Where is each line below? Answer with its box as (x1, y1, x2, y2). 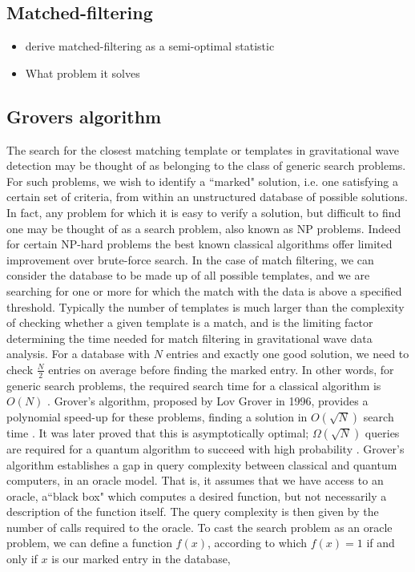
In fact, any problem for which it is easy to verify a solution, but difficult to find (6, 203, 401, 220)
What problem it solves (25, 64, 140, 81)
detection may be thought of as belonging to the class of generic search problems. (6, 157, 406, 174)
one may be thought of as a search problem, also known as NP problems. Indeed (6, 220, 401, 236)
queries (365, 424, 400, 441)
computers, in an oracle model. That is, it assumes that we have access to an (6, 472, 384, 489)
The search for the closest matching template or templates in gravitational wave (6, 141, 400, 158)
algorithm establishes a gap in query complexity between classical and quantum (6, 456, 397, 473)
